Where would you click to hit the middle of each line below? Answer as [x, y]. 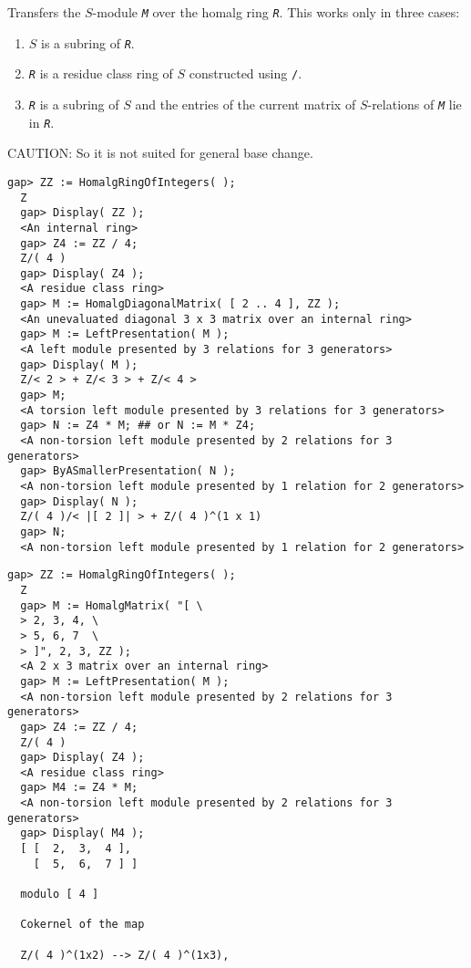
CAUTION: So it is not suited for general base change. [160, 153]
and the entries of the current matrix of [246, 104]
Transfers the [44, 12]
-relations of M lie [415, 104]
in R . [41, 122]
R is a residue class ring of [101, 73]
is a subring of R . [88, 42]
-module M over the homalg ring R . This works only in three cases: [276, 12]
